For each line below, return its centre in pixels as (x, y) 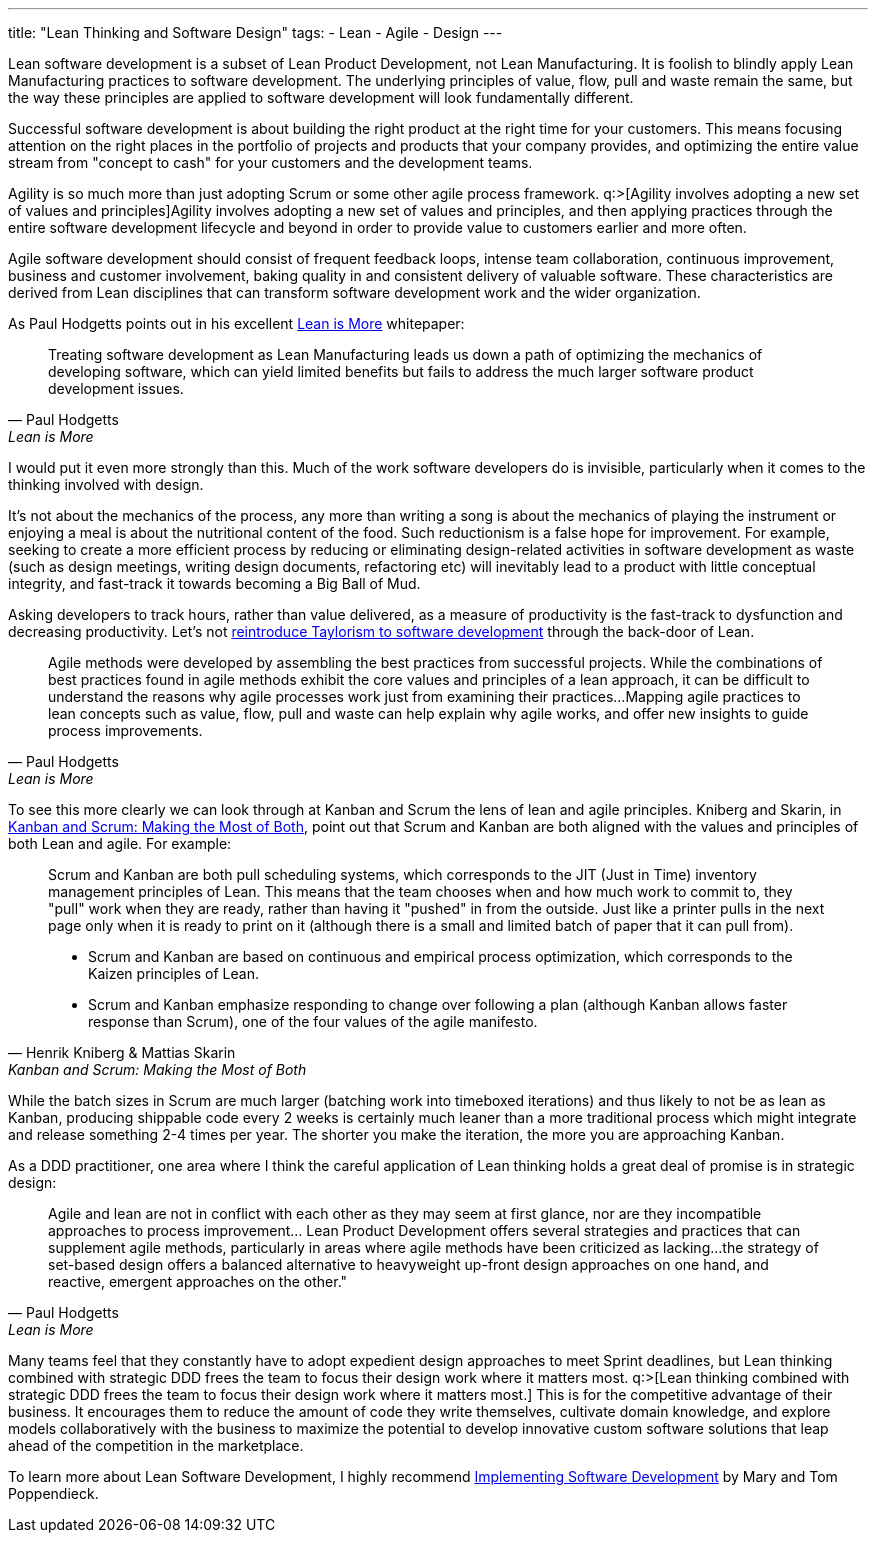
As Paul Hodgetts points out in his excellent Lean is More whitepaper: (236, 323)
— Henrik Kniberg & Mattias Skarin (122, 1052)
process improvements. (125, 730)
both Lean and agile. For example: (120, 843)
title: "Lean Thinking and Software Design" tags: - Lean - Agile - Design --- (255, 32)
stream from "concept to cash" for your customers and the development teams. (270, 162)
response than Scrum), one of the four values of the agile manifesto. (313, 1021)
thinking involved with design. (106, 484)
